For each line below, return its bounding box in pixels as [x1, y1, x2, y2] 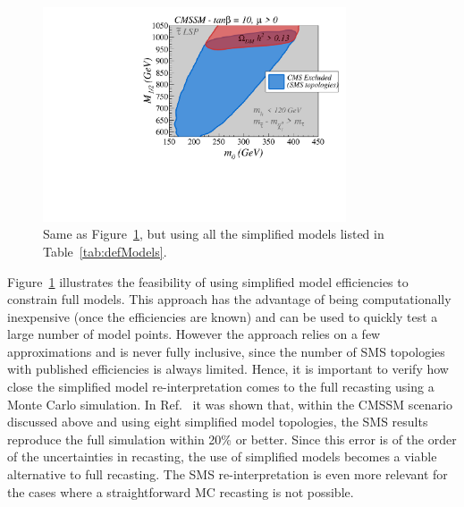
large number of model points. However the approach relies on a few [7, 325, 381, 343]
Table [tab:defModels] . [43, 241, 167, 260]
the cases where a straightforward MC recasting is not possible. [7, 482, 354, 501]
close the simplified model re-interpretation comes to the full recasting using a [7, 377, 434, 396]
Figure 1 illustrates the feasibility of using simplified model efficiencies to [7, 272, 409, 291]
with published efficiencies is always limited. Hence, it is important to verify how [7, 359, 449, 378]
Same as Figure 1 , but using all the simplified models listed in [43, 224, 384, 243]
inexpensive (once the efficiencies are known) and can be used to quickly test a [7, 307, 438, 325]
